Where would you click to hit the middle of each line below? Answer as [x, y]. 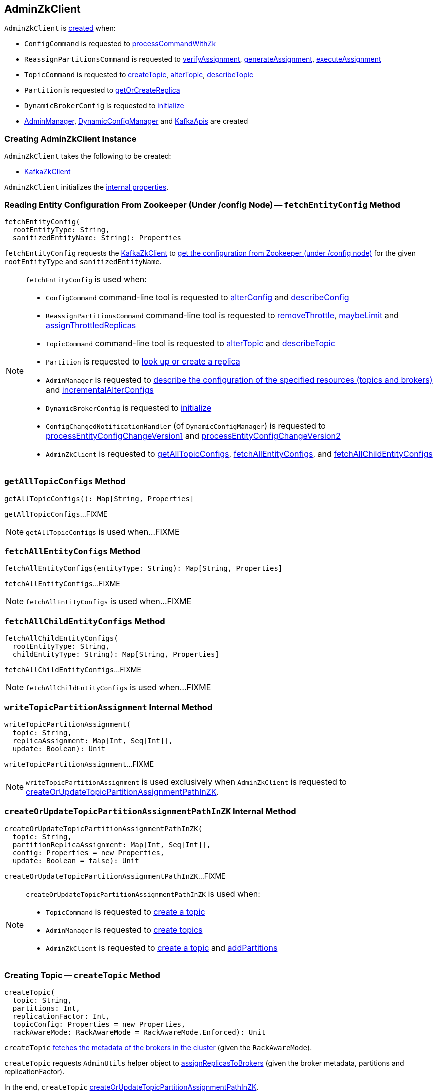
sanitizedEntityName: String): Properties [97, 238]
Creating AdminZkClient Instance [70, 138]
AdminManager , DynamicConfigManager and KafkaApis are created [136, 121]
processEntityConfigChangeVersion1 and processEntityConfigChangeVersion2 [193, 435]
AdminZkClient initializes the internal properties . [86, 187]
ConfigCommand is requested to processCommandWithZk [120, 44]
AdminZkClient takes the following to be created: [88, 156]
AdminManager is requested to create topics [124, 930]
